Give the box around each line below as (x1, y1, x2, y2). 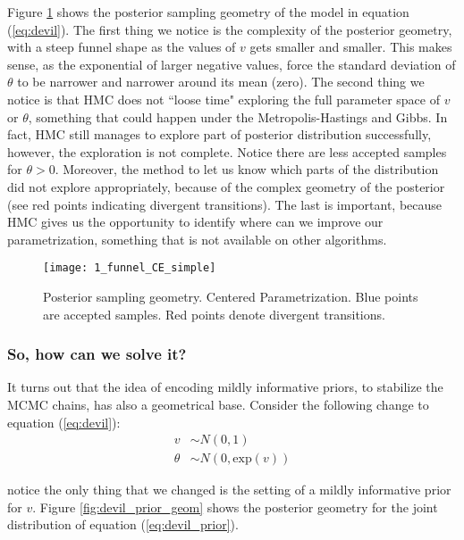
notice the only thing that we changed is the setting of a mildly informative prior (7, 480, 451, 499)
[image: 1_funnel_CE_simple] (43, 262, 216, 275)
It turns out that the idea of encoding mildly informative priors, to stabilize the (7, 378, 443, 396)
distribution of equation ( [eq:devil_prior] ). (7, 515, 239, 534)
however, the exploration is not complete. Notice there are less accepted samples (7, 142, 447, 161)
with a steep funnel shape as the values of (7, 37, 236, 56)
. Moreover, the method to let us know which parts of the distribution (55, 160, 439, 179)
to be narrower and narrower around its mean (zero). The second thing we (17, 72, 425, 91)
